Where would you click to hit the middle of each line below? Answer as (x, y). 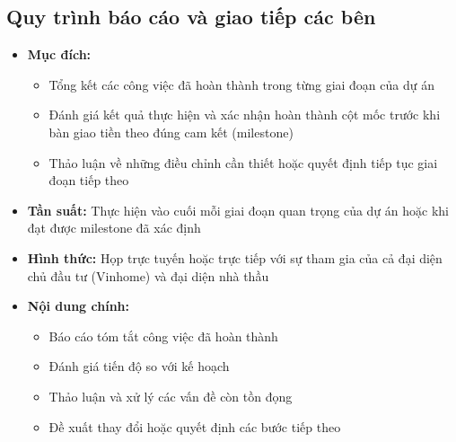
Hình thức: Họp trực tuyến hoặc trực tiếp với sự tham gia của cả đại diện (235, 257)
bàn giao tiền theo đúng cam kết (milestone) (171, 132)
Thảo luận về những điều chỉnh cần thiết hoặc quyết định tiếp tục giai (243, 162)
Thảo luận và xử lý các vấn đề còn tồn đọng (171, 396)
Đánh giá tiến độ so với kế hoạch (139, 366)
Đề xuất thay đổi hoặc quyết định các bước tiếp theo (195, 426)
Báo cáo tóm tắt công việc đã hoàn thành (163, 336)
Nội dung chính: (79, 306)
